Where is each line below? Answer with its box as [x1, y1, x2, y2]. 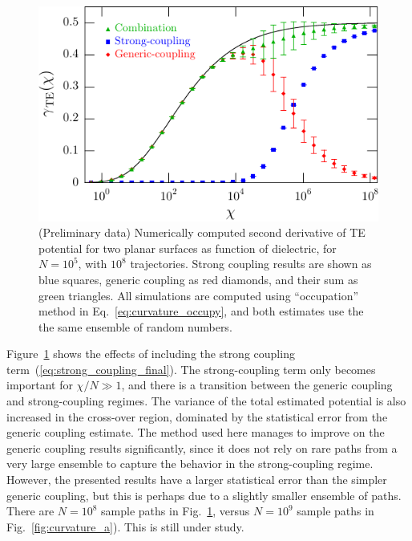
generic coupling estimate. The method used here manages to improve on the [6, 424, 385, 441]
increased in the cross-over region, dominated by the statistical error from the [6, 408, 388, 425]
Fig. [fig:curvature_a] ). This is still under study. [6, 518, 244, 535]
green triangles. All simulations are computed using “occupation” [38, 287, 359, 303]
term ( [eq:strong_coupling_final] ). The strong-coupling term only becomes [6, 360, 376, 377]
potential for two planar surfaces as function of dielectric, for [38, 239, 337, 256]
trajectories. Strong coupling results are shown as [130, 255, 372, 272]
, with [78, 255, 107, 272]
